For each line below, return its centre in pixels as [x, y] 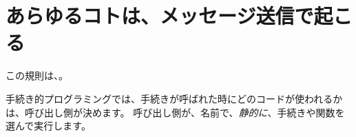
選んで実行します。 [48, 126]
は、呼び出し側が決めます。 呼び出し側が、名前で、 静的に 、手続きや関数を [175, 112]
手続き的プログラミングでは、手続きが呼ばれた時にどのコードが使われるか [174, 98]
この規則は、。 [37, 75]
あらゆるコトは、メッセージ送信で [160, 15]
